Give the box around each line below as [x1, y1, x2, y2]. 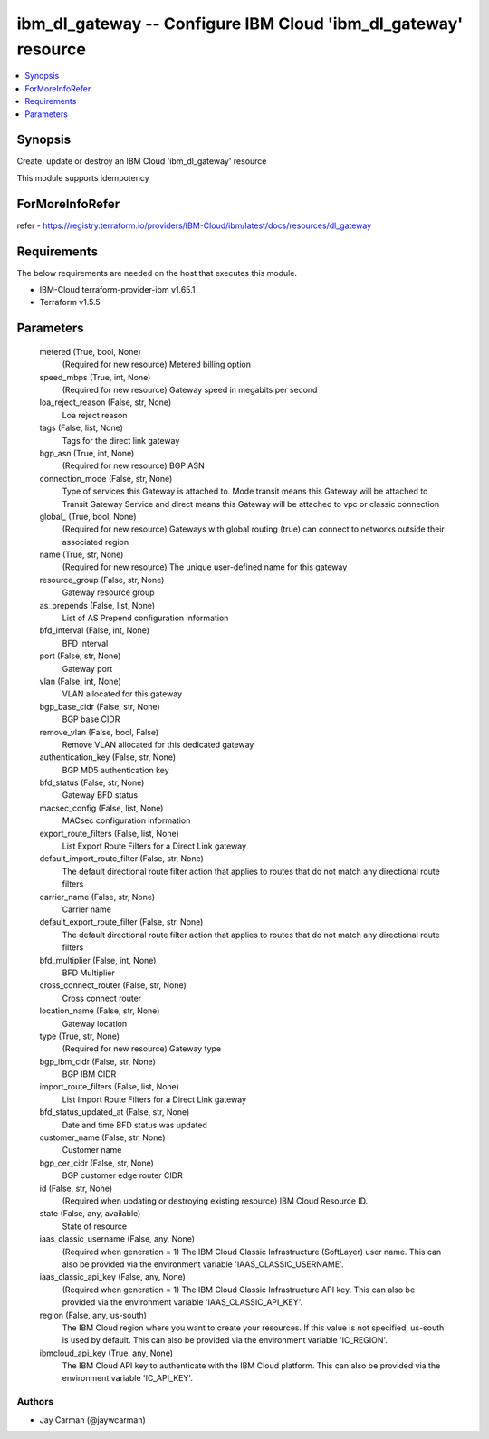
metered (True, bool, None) [39, 346, 141, 357]
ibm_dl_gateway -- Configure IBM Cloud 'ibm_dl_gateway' [16, 14, 464, 34]
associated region [62, 536, 129, 547]
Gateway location [62, 1018, 127, 1029]
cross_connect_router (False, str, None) [39, 980, 187, 991]
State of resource [62, 1221, 128, 1232]
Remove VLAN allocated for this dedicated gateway [62, 739, 254, 750]
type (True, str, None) [39, 1031, 120, 1041]
